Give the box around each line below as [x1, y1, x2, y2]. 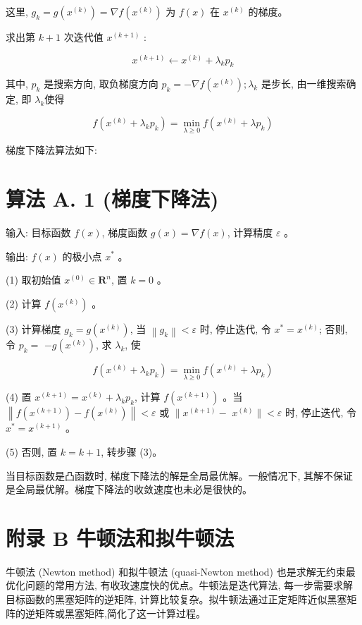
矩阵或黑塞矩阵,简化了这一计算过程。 [35, 605, 206, 620]
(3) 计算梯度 [6, 321, 61, 336]
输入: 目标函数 [6, 224, 71, 239]
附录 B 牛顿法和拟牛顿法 [6, 523, 235, 552]
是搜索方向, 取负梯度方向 [44, 76, 158, 91]
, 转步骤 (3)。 [101, 444, 163, 459]
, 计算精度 [227, 224, 273, 239]
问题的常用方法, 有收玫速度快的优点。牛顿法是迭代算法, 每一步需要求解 [25, 578, 354, 593]
